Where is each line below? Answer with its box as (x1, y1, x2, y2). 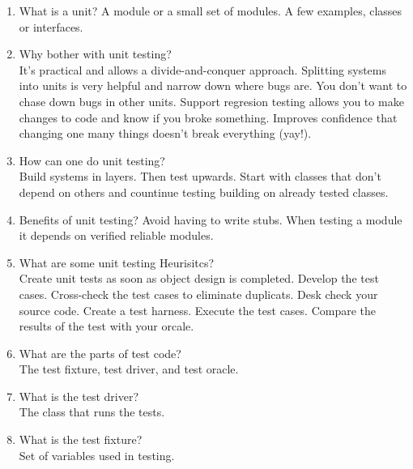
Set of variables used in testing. (19, 446, 175, 463)
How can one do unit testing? (19, 151, 165, 168)
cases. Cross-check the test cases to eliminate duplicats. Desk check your (19, 285, 378, 302)
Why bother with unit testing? (19, 45, 172, 62)
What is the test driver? (19, 387, 139, 404)
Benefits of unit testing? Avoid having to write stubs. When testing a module (19, 211, 402, 228)
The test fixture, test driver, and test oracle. (19, 360, 239, 377)
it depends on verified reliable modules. (19, 227, 214, 244)
